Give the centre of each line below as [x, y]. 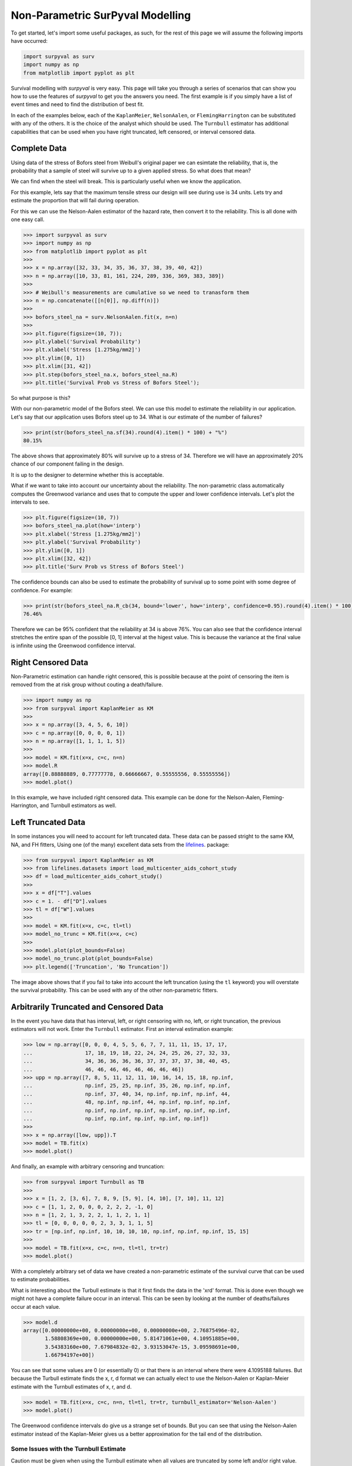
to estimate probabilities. [40, 1280]
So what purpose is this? [40, 398]
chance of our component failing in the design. [67, 464]
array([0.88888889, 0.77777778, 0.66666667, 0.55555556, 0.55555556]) [127, 774]
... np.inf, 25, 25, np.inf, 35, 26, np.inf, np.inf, [127, 1086]
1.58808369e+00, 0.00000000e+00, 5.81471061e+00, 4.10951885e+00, [142, 1339]
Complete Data [39, 149]
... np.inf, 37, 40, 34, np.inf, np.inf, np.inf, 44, [127, 1094]
